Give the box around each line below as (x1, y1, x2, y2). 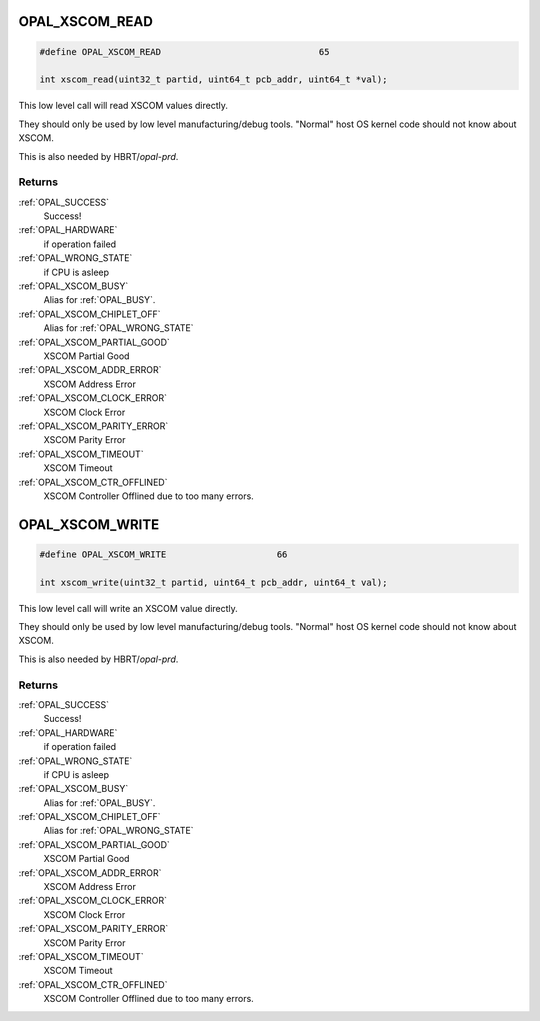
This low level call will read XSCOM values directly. (18, 100, 229, 112)
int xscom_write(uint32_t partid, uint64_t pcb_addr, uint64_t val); (39, 576, 388, 588)
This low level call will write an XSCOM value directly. (18, 602, 239, 614)
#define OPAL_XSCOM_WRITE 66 (39, 548, 288, 560)
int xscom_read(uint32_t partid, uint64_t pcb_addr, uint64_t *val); (39, 74, 388, 85)
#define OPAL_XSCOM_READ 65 (39, 46, 330, 57)
